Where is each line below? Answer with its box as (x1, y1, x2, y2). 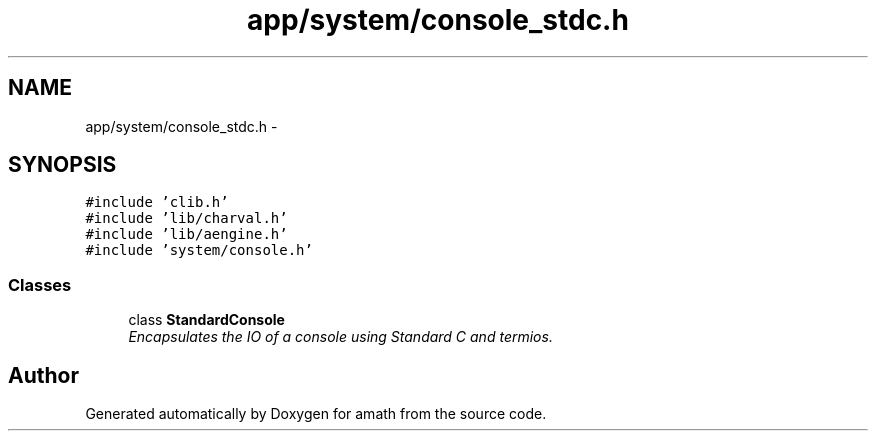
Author (8, 362, 79, 388)
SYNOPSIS (8, 152, 117, 178)
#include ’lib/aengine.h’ (85, 226, 288, 243)
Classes (8, 274, 72, 295)
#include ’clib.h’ (85, 194, 229, 211)
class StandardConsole (128, 311, 285, 329)
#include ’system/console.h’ (85, 242, 313, 259)
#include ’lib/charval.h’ (85, 210, 288, 227)
